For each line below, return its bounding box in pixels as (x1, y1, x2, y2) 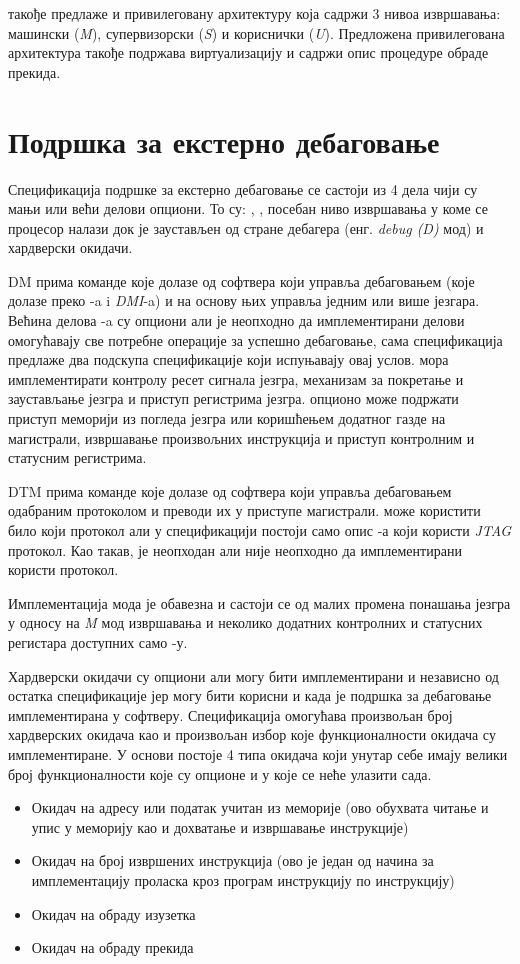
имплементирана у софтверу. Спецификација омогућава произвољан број (8, 704, 453, 725)
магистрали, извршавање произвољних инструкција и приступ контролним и (8, 427, 475, 448)
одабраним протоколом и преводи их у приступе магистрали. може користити (8, 500, 481, 521)
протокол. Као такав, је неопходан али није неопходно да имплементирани (8, 539, 462, 560)
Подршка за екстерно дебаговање (8, 120, 440, 161)
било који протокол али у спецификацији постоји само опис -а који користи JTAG (8, 520, 512, 540)
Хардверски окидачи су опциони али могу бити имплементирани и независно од (8, 665, 499, 686)
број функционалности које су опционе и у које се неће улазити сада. (8, 763, 432, 784)
